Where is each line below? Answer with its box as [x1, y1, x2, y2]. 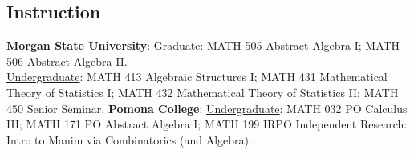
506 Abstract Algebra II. [6, 52, 128, 69]
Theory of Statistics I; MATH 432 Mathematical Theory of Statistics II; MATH [6, 83, 399, 100]
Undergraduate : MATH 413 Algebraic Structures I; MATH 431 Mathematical [6, 68, 388, 85]
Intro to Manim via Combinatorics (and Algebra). [6, 131, 252, 148]
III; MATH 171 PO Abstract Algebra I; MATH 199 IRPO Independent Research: [6, 115, 408, 132]
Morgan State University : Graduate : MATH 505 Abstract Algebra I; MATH [6, 37, 400, 54]
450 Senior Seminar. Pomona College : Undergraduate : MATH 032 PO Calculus [6, 99, 408, 116]
